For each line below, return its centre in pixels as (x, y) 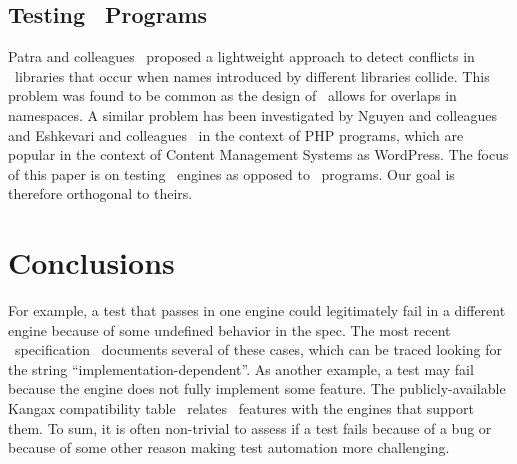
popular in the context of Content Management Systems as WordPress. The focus (258, 154)
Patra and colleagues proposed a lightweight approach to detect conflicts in (241, 56)
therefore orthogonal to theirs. (100, 193)
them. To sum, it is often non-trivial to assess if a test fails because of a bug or (250, 427)
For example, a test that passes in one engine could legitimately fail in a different (257, 310)
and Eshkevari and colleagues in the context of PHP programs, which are (236, 134)
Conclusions (91, 262)
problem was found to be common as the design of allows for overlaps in (232, 95)
